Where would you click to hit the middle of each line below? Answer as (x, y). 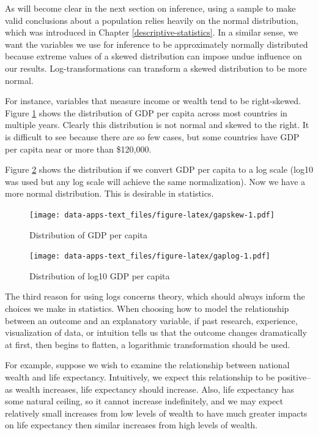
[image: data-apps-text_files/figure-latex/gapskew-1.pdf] (152, 215)
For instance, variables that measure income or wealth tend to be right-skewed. (153, 101)
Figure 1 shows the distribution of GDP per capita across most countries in (146, 112)
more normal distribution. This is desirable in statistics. (109, 193)
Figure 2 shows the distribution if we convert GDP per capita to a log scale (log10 (159, 169)
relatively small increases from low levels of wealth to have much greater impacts (156, 413)
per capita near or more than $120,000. (78, 149)
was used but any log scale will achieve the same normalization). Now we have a (155, 181)
